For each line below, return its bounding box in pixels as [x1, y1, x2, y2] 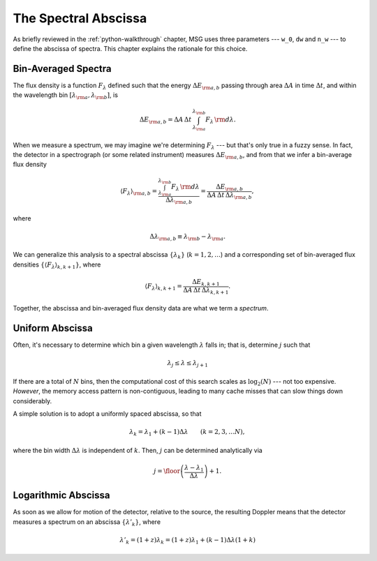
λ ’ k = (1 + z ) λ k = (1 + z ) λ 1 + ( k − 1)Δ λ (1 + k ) [119, 536, 256, 546]
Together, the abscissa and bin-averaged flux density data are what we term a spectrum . [13, 304, 269, 313]
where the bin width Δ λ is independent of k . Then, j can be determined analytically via [13, 446, 263, 454]
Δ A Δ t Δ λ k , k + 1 [182, 286, 229, 296]
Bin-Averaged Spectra [13, 63, 112, 75]
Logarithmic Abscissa [13, 489, 110, 502]
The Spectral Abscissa [13, 10, 147, 26]
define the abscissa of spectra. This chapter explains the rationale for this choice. [13, 44, 248, 52]
